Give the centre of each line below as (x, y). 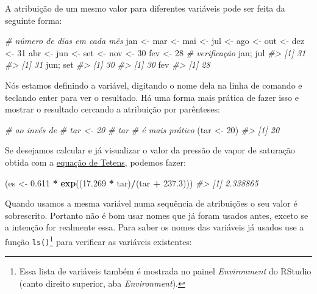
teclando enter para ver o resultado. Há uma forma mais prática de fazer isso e (152, 97)
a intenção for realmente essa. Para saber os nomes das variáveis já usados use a (155, 227)
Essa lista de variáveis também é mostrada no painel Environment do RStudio (165, 271)
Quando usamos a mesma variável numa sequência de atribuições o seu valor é (151, 203)
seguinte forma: (34, 20)
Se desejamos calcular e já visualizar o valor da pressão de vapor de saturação (150, 150)
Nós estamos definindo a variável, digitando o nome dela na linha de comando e (154, 85)
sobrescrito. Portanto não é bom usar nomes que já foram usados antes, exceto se (157, 215)
